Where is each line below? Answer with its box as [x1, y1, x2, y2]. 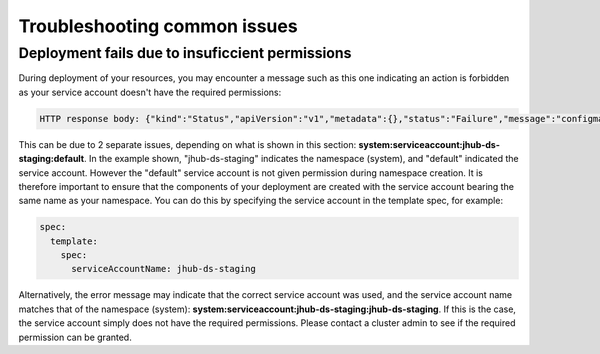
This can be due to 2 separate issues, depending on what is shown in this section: [18, 138, 357, 150]
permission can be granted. [18, 331, 132, 343]
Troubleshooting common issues [18, 15, 299, 37]
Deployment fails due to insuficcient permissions [18, 44, 352, 62]
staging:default [18, 153, 85, 165]
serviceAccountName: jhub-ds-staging [71, 263, 257, 275]
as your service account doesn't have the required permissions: [18, 86, 282, 98]
